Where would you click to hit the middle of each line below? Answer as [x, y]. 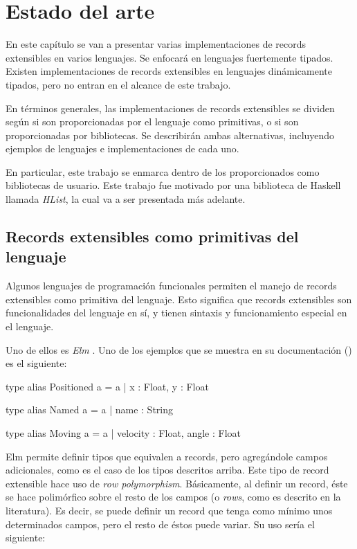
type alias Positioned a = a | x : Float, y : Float [107, 386]
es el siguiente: [36, 363]
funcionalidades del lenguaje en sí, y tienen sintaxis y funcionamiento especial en [176, 313]
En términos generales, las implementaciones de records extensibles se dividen [170, 108]
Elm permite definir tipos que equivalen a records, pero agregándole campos [167, 456]
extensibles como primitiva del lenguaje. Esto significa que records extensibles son [179, 299]
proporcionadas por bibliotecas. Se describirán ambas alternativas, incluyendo [170, 135]
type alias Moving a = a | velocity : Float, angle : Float [123, 433]
